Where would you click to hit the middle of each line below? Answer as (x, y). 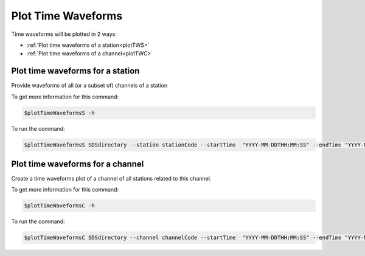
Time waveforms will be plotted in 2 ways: (64, 34)
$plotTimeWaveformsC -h (60, 206)
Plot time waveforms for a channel (78, 164)
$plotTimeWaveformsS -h (60, 113)
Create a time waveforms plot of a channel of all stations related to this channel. (111, 179)
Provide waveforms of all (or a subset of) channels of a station (89, 86)
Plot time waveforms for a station (75, 71)
